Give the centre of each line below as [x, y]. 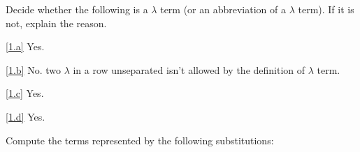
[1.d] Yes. [26, 116]
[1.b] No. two [33, 69]
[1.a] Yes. [25, 46]
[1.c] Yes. [25, 93]
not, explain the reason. [56, 23]
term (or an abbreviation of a [223, 9]
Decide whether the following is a [77, 9]
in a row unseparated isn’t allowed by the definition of [189, 69]
